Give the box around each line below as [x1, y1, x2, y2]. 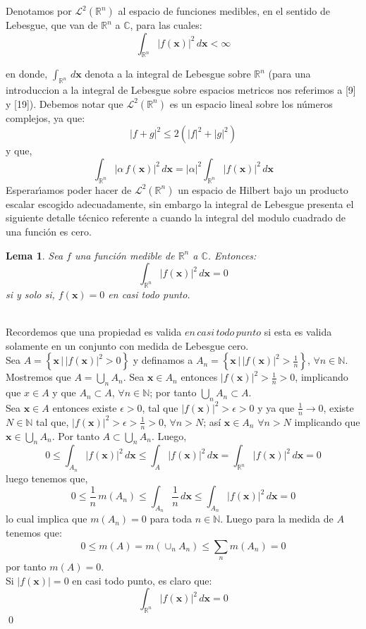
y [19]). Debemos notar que [6, 96, 123, 111]
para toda [150, 511, 192, 526]
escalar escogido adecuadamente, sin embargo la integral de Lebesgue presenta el [6, 196, 354, 211]
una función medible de [74, 248, 175, 262]
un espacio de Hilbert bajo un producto [178, 182, 348, 197]
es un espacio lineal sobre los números [169, 96, 333, 111]
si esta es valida [264, 324, 332, 339]
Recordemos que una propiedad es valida [6, 324, 182, 339]
